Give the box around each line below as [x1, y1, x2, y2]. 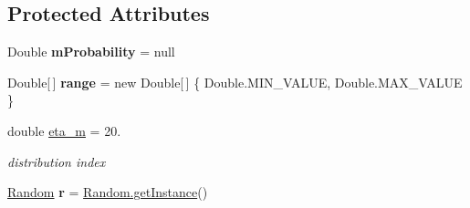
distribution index [7, 151, 106, 171]
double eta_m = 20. [7, 120, 121, 140]
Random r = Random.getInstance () [7, 182, 208, 202]
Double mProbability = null [7, 42, 175, 61]
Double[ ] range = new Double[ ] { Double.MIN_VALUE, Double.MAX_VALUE [7, 72, 463, 91]
